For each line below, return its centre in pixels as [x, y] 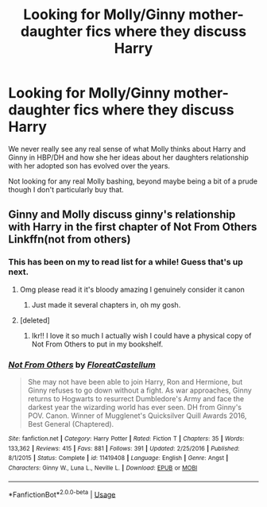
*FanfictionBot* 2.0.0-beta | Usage [62, 493]
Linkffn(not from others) [70, 240]
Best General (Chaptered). [71, 424]
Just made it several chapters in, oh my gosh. [106, 304]
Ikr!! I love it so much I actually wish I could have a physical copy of [141, 335]
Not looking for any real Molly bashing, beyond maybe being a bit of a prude [133, 181]
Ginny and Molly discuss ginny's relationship [122, 215]
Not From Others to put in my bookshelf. [97, 344]
